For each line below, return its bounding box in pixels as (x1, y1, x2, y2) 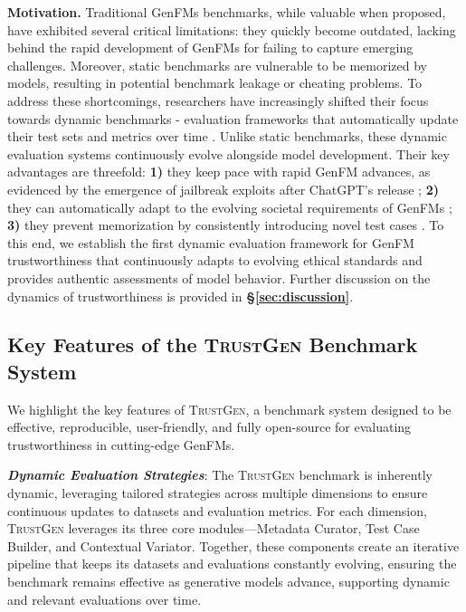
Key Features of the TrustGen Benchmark (7, 330, 418, 359)
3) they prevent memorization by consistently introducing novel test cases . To (7, 215, 444, 234)
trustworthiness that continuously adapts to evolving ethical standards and (7, 251, 423, 270)
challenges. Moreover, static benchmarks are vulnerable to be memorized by (7, 55, 427, 74)
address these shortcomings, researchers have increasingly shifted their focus (7, 91, 429, 110)
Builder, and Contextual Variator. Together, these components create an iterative (7, 536, 460, 555)
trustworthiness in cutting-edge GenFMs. (7, 435, 235, 454)
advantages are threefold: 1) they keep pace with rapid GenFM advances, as (7, 162, 431, 181)
